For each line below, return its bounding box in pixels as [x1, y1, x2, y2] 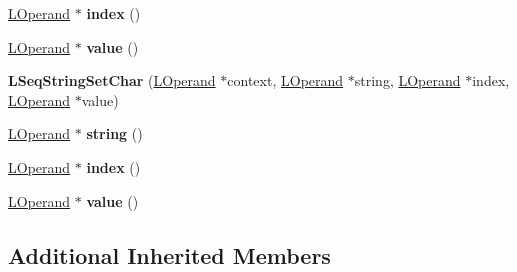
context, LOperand [227, 70, 344, 91]
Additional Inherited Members [8, 239, 331, 270]
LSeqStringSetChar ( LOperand [8, 70, 216, 91]
